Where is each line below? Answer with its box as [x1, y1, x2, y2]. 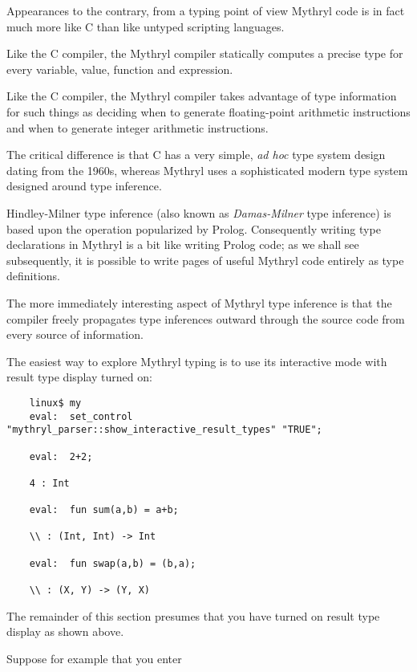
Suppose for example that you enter [6, 650, 182, 666]
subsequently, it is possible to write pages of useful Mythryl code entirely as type [6, 251, 404, 268]
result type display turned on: [6, 369, 152, 385]
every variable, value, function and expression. [6, 60, 233, 77]
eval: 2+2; [29, 450, 93, 462]
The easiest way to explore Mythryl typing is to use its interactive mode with [6, 352, 387, 369]
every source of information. [6, 326, 144, 343]
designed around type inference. [6, 177, 162, 194]
